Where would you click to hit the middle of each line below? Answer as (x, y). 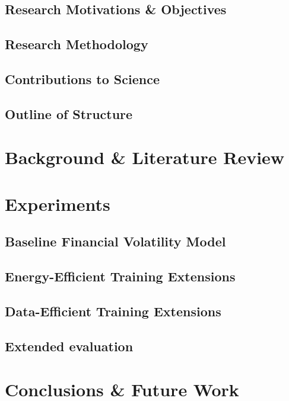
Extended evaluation (69, 346)
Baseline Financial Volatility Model (115, 241)
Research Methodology (77, 44)
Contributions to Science (82, 78)
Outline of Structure (69, 113)
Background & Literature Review (145, 157)
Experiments (58, 203)
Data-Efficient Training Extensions (113, 311)
